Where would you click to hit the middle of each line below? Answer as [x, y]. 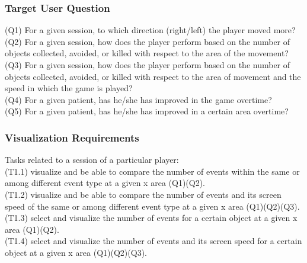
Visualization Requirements [72, 137]
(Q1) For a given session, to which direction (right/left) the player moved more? [150, 30]
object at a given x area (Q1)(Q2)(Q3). [76, 252]
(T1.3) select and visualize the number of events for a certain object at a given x [151, 218]
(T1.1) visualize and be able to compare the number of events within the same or [152, 171]
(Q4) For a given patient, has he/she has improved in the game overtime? [138, 99]
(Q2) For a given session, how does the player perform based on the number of [148, 41]
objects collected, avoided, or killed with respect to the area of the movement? [147, 53]
